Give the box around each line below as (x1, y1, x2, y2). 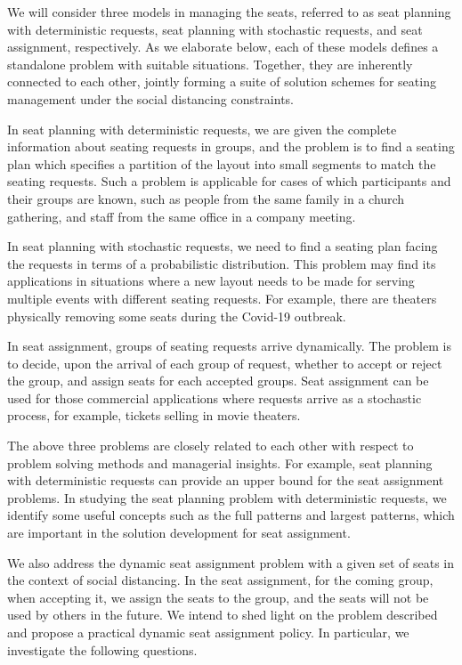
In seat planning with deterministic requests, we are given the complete (7, 119, 397, 138)
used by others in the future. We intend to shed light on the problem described (7, 605, 438, 624)
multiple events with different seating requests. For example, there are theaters (7, 288, 437, 307)
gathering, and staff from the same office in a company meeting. (7, 207, 356, 225)
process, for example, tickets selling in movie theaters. (7, 406, 301, 425)
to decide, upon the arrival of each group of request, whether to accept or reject (7, 353, 442, 372)
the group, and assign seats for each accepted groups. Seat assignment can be (7, 371, 429, 390)
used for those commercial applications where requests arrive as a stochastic (7, 388, 422, 407)
